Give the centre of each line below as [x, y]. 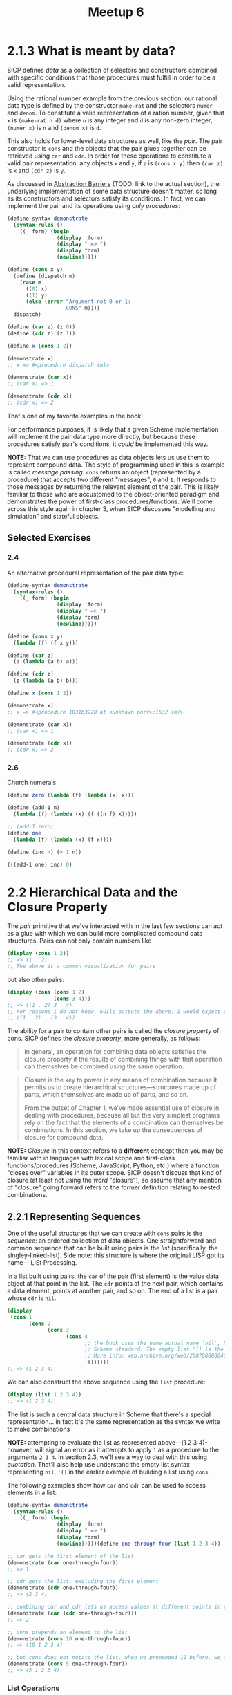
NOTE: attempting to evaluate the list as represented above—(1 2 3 [102, 1442]
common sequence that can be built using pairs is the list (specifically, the [113, 1248]
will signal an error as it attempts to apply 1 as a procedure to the [127, 1449]
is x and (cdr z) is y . [36, 170]
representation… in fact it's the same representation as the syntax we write [114, 1421]
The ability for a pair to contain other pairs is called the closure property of [113, 1031]
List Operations [33, 1688]
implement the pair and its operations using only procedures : [94, 205]
